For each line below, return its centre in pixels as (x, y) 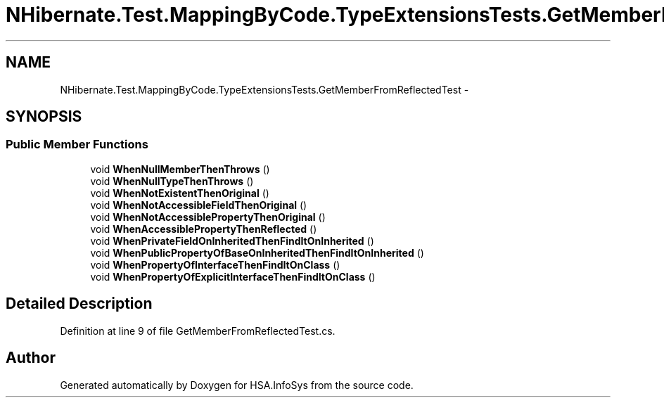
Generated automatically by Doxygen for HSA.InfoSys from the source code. (237, 385)
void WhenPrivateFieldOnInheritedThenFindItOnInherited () (232, 241)
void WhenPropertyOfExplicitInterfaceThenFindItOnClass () (233, 276)
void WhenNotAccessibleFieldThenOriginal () (199, 205)
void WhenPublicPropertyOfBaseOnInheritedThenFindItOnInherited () (257, 252)
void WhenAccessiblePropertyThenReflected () (204, 229)
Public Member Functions (77, 145)
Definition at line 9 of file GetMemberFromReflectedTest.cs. (198, 331)
